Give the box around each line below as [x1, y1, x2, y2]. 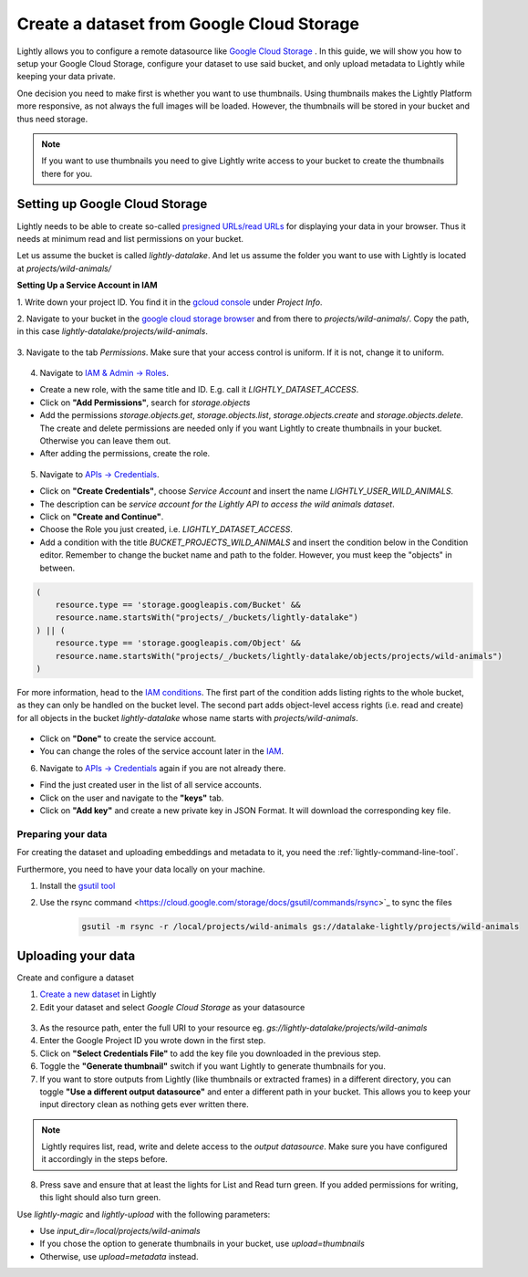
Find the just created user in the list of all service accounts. [39, 780, 262, 790]
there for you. [41, 168, 93, 179]
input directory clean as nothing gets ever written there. [39, 1099, 250, 1110]
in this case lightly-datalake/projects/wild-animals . [16, 326, 209, 337]
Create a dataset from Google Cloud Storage [16, 14, 360, 34]
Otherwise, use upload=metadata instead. [39, 1251, 200, 1261]
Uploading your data [16, 947, 136, 963]
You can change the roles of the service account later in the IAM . [39, 746, 285, 757]
